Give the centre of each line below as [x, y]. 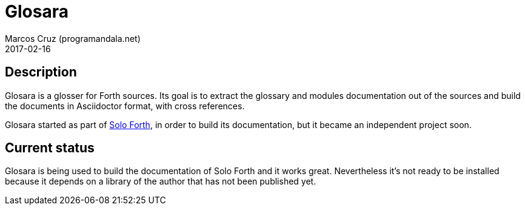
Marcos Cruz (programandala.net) [73, 38]
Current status [50, 148]
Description [41, 72]
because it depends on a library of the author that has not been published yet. [161, 181]
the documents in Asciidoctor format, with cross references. [125, 106]
